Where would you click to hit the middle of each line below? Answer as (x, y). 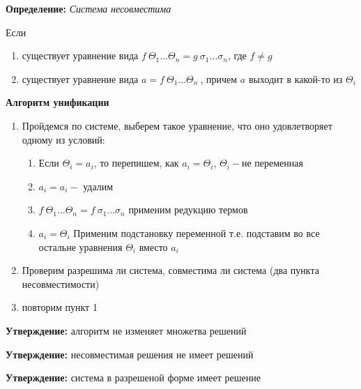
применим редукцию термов (188, 209)
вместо (153, 246)
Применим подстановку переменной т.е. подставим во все (197, 232)
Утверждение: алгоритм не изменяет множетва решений (126, 330)
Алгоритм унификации (57, 102)
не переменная (272, 163)
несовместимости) (61, 283)
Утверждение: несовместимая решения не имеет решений (130, 354)
